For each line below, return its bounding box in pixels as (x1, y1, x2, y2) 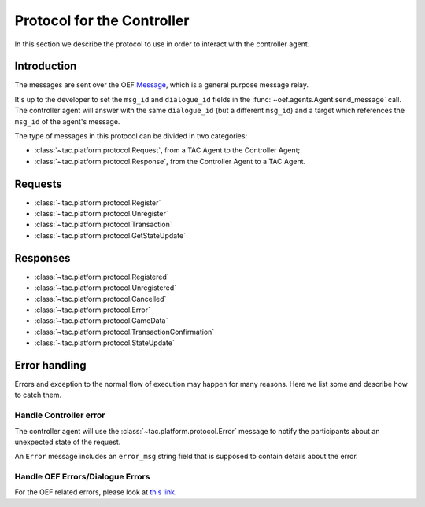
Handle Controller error (14, 410, 105, 421)
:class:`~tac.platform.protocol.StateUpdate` (34, 338, 175, 347)
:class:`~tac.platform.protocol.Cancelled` (34, 294, 167, 303)
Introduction (14, 60, 77, 73)
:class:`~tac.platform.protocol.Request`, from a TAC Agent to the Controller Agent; (34, 145, 301, 155)
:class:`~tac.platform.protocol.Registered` (34, 272, 169, 281)
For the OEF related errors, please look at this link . (14, 487, 177, 497)
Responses (14, 252, 71, 265)
